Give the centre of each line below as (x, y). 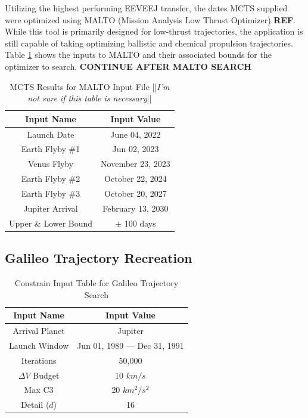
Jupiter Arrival (51, 208)
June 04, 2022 (136, 134)
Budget (46, 375)
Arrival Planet (39, 330)
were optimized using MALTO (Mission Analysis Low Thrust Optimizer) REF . (150, 19)
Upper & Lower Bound (51, 223)
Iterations (39, 360)
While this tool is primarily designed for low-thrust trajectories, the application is (154, 31)
